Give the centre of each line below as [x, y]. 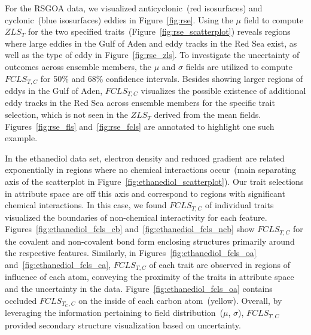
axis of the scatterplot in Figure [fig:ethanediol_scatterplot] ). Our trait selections [154, 182]
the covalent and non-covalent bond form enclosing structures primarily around [150, 241]
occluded [21, 300]
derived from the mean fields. [208, 115]
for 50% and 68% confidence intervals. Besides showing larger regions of [172, 78]
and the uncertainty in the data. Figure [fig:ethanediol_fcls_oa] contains [139, 288]
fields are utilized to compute [239, 66]
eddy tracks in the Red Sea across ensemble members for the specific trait [140, 103]
